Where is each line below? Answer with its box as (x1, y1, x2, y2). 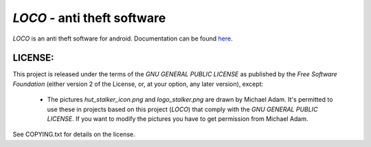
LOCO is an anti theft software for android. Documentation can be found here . (12, 34, 233, 43)
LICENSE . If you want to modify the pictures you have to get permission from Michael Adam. (47, 115, 308, 123)
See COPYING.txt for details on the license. (12, 131, 135, 139)
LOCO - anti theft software (12, 10, 166, 25)
